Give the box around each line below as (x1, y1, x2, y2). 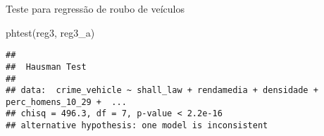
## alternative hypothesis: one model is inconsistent (6, 120, 268, 131)
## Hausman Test (6, 61, 87, 72)
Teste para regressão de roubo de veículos (6, 1, 185, 16)
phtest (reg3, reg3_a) (6, 25, 95, 39)
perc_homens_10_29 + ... (6, 97, 127, 107)
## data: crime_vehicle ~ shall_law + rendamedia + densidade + (6, 85, 318, 96)
